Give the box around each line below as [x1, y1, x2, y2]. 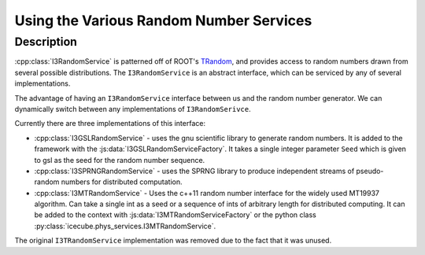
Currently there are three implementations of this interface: [14, 119, 206, 128]
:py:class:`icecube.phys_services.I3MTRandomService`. [34, 221, 216, 231]
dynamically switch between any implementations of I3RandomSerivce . [14, 104, 251, 113]
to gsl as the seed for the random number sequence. [34, 155, 205, 164]
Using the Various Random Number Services [14, 12, 312, 29]
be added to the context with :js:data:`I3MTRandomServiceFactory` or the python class [34, 210, 316, 220]
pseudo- [356, 166, 384, 176]
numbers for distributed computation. [61, 177, 183, 187]
